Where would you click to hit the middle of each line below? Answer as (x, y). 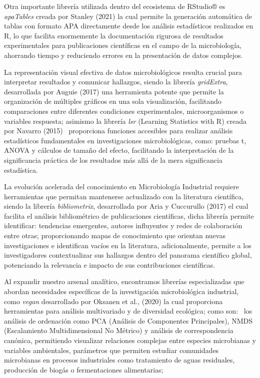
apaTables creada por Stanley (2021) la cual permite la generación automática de (128, 16)
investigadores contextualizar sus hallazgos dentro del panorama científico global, (128, 255)
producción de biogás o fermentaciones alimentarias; (84, 369)
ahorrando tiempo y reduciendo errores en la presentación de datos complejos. (123, 55)
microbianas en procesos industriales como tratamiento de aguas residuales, (119, 360)
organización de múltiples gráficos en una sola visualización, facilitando (113, 101)
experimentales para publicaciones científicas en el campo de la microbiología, (123, 45)
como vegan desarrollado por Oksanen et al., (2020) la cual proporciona (113, 301)
